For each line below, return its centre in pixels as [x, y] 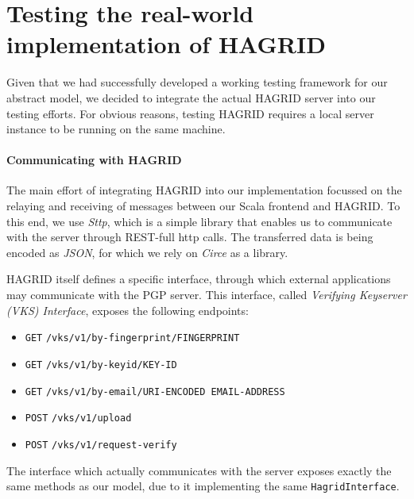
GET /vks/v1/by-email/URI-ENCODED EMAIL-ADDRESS [155, 392]
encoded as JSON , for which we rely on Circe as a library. [147, 252]
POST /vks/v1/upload [78, 418]
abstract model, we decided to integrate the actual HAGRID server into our [191, 97]
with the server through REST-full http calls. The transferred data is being [190, 237]
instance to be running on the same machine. [116, 129]
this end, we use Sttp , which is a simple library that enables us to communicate [199, 221]
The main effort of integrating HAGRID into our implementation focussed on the [204, 190]
